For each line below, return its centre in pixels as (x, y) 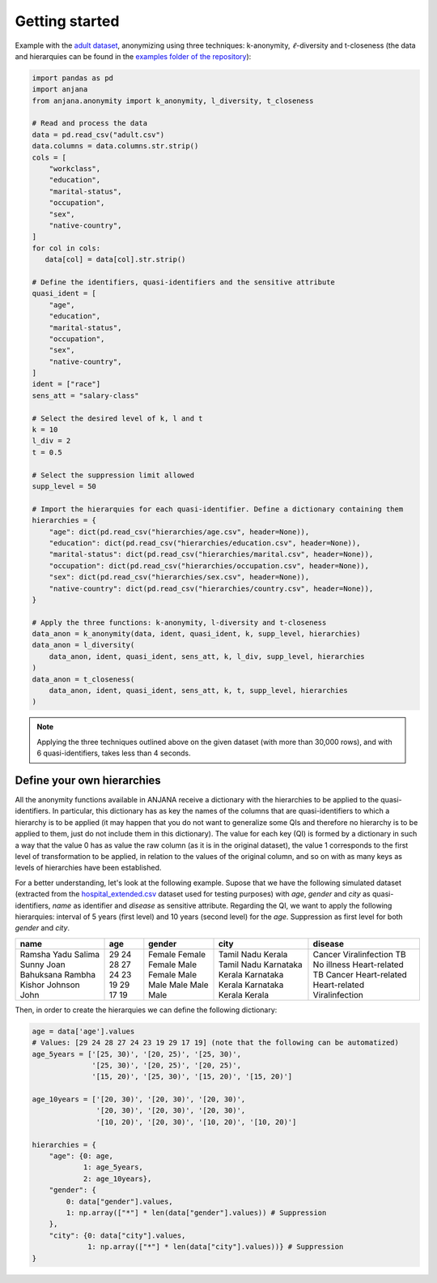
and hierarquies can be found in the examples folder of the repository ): (133, 56)
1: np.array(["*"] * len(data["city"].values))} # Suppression (216, 1247)
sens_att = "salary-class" (85, 396)
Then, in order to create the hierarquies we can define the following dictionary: (146, 1010)
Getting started (67, 21)
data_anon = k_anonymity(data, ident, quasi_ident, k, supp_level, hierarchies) (196, 634)
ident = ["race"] (66, 384)
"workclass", (75, 169)
